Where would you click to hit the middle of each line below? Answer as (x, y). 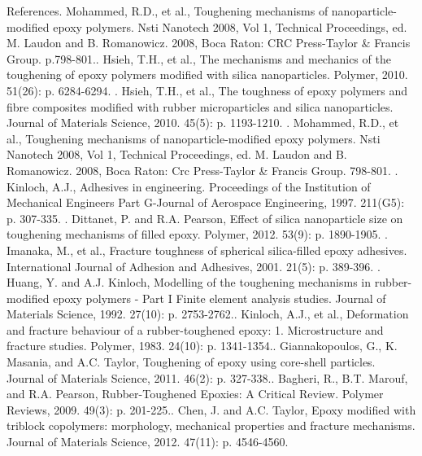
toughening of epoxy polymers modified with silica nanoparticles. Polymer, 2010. (207, 75)
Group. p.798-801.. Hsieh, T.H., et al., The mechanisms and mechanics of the (199, 58)
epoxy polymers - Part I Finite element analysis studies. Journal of (220, 298)
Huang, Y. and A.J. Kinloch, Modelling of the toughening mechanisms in (189, 282)
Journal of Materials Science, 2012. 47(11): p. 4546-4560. (148, 442)
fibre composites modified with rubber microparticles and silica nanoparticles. (200, 106)
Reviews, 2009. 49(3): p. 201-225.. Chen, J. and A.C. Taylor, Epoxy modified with (211, 409)
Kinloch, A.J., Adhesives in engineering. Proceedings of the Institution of (189, 186)
